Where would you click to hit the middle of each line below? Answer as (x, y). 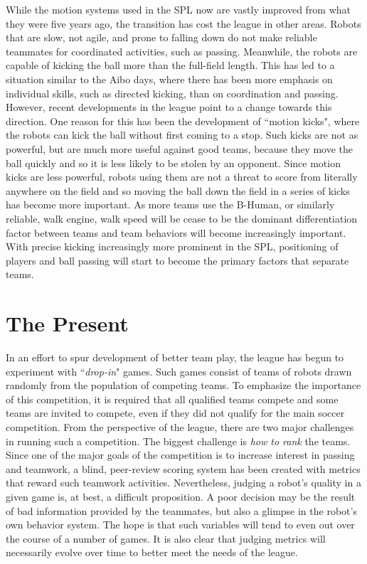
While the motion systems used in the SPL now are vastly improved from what (179, 9)
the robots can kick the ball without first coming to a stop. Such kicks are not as (182, 135)
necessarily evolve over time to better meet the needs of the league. (152, 552)
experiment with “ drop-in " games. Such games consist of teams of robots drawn (179, 371)
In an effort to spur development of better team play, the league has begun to (175, 357)
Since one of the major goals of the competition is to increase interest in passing (180, 455)
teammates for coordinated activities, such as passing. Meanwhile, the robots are (182, 51)
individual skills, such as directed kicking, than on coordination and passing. (172, 93)
